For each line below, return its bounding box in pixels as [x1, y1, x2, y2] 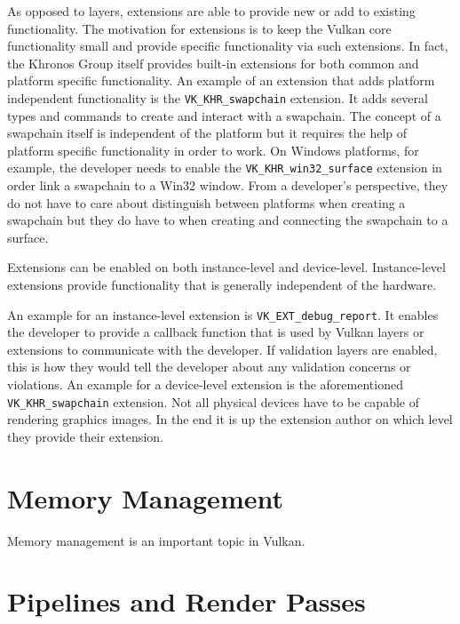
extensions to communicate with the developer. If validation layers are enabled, [7, 340, 438, 358]
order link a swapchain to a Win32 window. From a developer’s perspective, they [7, 176, 448, 195]
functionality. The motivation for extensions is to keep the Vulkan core [7, 19, 392, 37]
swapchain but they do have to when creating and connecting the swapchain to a [7, 211, 448, 229]
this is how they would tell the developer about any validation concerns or [7, 357, 411, 376]
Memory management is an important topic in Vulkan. [7, 531, 305, 549]
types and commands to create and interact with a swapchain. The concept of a [7, 106, 441, 124]
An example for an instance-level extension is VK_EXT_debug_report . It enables [7, 305, 439, 324]
